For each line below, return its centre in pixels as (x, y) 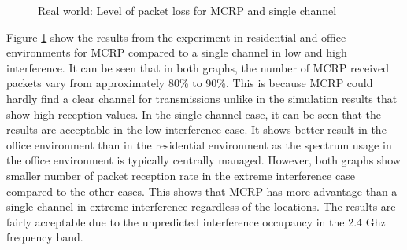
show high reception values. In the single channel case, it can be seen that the (194, 114)
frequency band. (45, 237)
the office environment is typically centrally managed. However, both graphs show (203, 160)
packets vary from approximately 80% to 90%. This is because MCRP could (190, 83)
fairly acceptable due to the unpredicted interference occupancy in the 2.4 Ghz (196, 221)
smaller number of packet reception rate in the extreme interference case (181, 175)
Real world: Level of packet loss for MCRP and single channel (187, 10)
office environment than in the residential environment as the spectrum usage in (199, 144)
